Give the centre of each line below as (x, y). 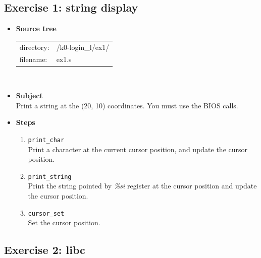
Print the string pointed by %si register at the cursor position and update (142, 186)
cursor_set (46, 213)
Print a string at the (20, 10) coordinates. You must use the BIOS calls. (127, 105)
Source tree (36, 28)
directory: (34, 47)
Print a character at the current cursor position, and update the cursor (138, 149)
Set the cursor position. (64, 222)
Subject (29, 95)
